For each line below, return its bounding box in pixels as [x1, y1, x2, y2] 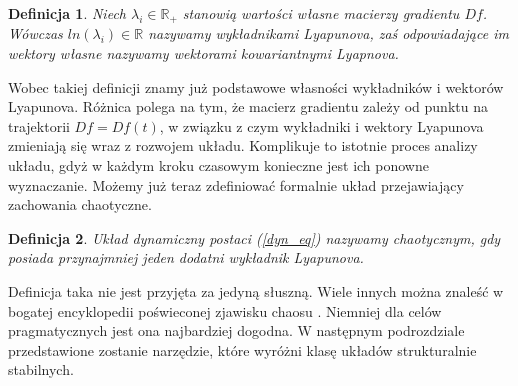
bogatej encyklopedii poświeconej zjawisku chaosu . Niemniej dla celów [8, 300, 442, 321]
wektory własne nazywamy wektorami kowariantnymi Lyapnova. [8, 43, 399, 64]
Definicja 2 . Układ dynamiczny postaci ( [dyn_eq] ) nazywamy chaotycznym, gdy [8, 227, 501, 248]
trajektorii [8, 115, 70, 136]
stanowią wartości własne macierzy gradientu [182, 3, 460, 23]
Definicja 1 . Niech [8, 3, 126, 23]
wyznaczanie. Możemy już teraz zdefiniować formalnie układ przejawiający [8, 174, 464, 195]
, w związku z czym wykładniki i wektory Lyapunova [159, 115, 484, 136]
